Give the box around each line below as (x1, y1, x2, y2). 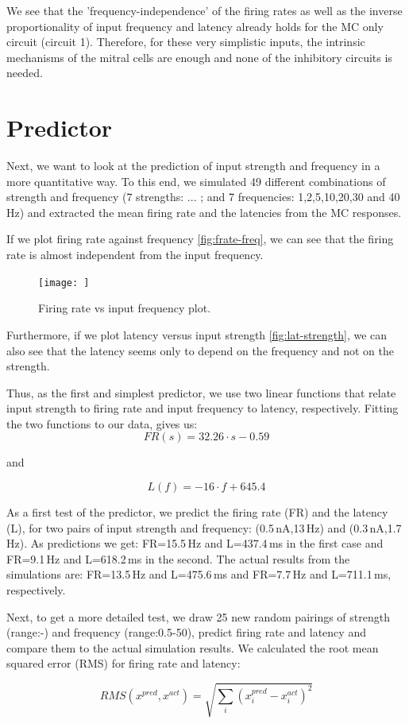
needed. (6, 64, 43, 81)
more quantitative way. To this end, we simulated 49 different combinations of (6, 172, 386, 189)
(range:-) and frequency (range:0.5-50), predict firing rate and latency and (6, 624, 366, 641)
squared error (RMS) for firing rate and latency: (6, 655, 241, 672)
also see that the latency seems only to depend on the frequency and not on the (6, 342, 394, 358)
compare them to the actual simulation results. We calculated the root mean (6, 639, 379, 656)
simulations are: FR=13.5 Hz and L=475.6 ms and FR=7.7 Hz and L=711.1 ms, (6, 566, 392, 583)
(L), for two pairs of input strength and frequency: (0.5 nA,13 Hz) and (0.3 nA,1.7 (6, 519, 402, 536)
